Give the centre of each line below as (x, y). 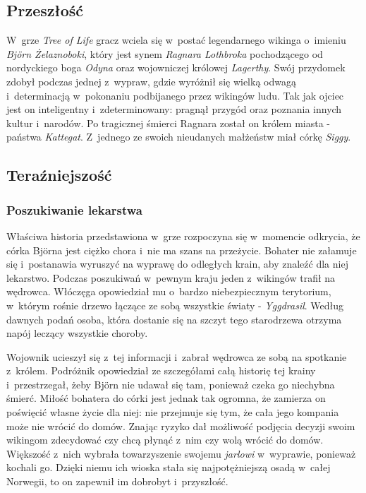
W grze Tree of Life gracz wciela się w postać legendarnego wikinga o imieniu (176, 40)
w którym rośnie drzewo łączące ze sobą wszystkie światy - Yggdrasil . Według (175, 305)
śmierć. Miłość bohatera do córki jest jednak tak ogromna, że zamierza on (166, 398)
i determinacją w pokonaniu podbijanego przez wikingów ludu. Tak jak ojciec (175, 95)
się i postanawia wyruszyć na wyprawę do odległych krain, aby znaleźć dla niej (177, 264)
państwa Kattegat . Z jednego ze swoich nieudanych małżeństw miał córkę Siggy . (179, 137)
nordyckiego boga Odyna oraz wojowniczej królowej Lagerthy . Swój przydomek (176, 67)
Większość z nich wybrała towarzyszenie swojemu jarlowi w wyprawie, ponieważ (181, 453)
